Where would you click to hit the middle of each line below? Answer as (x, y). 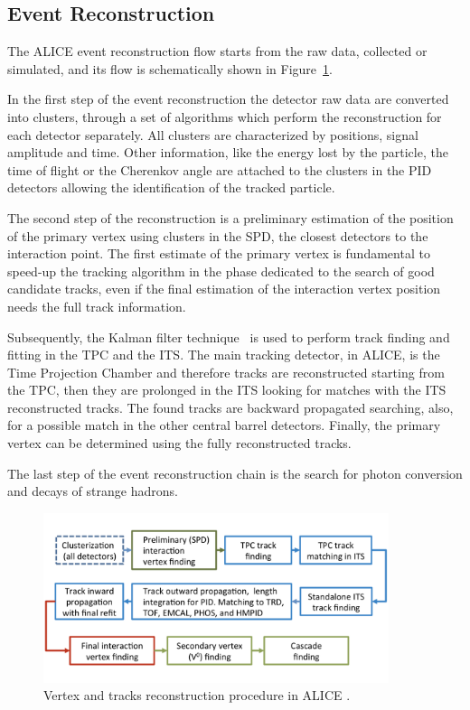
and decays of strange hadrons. (93, 491)
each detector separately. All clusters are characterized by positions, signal (213, 134)
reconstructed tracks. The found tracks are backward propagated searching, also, (230, 407)
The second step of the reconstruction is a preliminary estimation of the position (230, 217)
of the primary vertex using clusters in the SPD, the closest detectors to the (218, 235)
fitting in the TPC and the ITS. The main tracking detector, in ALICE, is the (224, 355)
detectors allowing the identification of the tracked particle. (171, 187)
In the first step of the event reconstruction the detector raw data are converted (228, 99)
